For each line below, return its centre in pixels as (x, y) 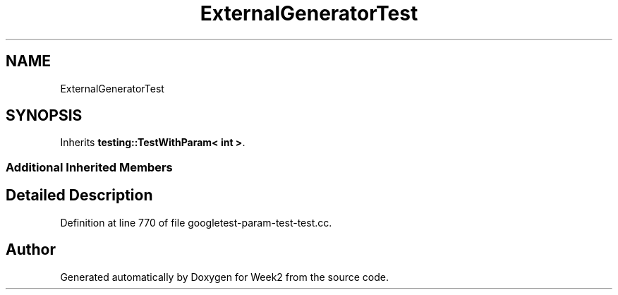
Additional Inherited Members (89, 167)
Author (31, 250)
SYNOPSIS (44, 116)
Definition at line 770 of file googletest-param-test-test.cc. (196, 222)
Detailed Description (79, 195)
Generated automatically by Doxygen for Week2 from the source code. (224, 277)
